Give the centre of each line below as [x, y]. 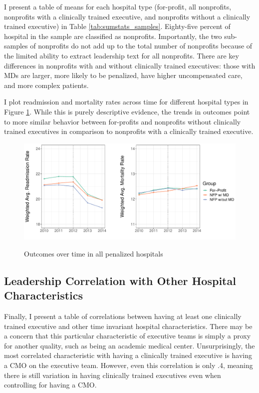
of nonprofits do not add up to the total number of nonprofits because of [141, 46]
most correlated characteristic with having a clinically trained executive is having [128, 355]
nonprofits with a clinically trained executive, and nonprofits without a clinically [127, 16]
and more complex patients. [46, 85]
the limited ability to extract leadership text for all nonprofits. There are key [122, 55]
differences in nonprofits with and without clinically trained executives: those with [130, 65]
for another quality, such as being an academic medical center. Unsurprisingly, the [129, 345]
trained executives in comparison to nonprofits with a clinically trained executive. [129, 131]
